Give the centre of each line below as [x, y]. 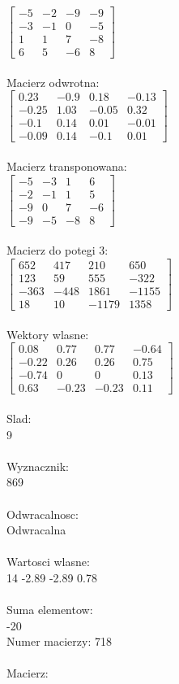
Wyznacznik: [38, 466]
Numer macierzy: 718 [59, 641]
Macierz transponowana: [67, 166]
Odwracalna [36, 530]
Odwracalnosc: [43, 514]
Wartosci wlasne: [48, 562]
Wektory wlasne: [48, 334]
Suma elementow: [50, 610]
